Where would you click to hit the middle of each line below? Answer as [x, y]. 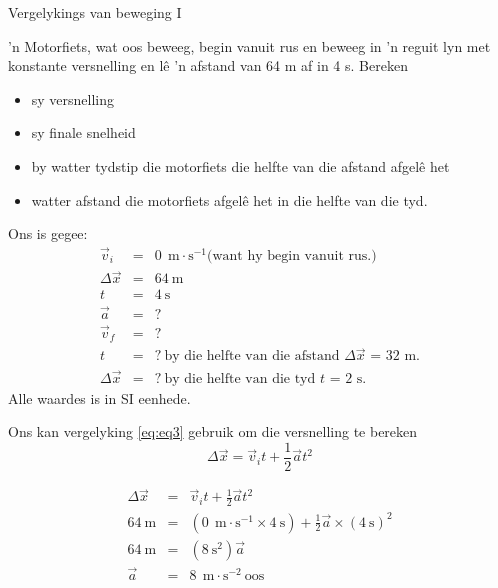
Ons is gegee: [48, 233]
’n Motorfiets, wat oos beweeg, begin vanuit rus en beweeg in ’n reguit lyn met [249, 45]
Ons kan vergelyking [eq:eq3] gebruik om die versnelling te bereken [213, 431]
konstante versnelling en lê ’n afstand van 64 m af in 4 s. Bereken [208, 65]
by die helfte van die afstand [252, 356]
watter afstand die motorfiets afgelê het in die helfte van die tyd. [229, 199]
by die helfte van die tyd [240, 378]
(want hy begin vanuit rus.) [292, 255]
